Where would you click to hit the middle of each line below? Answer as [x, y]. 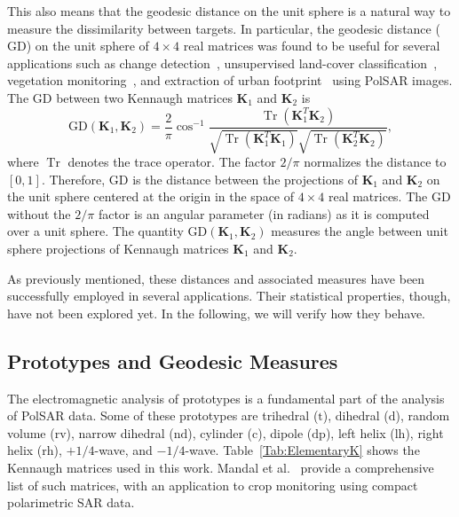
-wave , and [123, 450]
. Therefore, [73, 179]
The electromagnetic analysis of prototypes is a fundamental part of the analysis [226, 398]
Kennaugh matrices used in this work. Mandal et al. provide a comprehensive [221, 467]
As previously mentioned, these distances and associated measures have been [216, 278]
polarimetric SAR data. [71, 502]
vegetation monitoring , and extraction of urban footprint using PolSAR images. [230, 80]
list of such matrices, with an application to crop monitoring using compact [213, 485]
